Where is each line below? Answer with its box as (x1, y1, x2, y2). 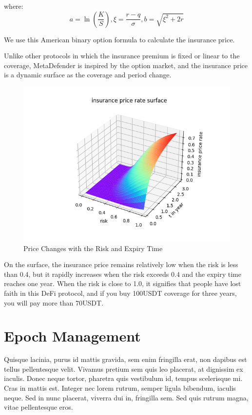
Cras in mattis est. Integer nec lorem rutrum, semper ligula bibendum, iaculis (4, 383, 236, 393)
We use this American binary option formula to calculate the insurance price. (4, 34, 235, 44)
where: (4, 1, 23, 11)
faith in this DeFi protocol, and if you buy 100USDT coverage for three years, (4, 288, 237, 298)
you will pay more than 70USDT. (4, 297, 104, 307)
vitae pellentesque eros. (4, 402, 73, 412)
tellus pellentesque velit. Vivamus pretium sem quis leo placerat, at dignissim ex (4, 363, 243, 374)
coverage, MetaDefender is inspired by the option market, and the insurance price (4, 60, 248, 70)
